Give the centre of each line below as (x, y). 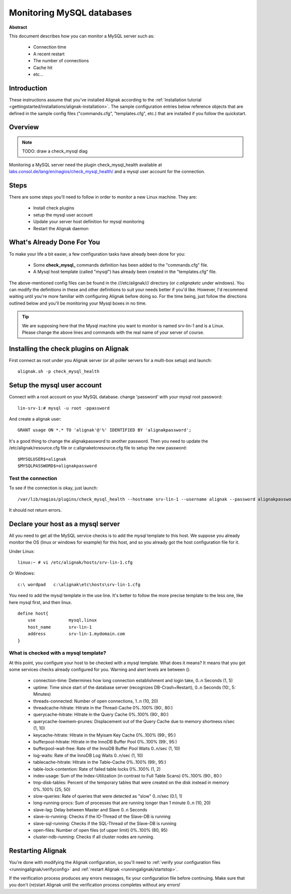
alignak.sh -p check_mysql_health (58, 371)
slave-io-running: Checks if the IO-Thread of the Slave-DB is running (102, 817)
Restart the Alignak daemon (61, 228)
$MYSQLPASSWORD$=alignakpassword (57, 466)
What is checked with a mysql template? (57, 653)
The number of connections (61, 61)
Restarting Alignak (38, 851)
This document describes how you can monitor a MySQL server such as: (82, 36)
